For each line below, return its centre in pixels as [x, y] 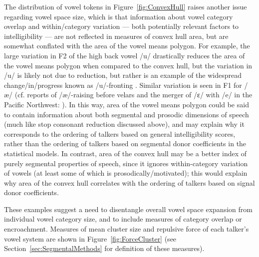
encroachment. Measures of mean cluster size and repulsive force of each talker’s [127, 229]
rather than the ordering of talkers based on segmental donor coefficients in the [125, 143]
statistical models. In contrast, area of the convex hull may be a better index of [126, 153]
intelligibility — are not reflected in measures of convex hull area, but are [116, 36]
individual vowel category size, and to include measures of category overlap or [123, 219]
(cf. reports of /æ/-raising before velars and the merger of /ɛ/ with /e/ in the [133, 95]
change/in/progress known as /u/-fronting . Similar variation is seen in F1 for [123, 85]
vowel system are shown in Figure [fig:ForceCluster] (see [90, 238]
